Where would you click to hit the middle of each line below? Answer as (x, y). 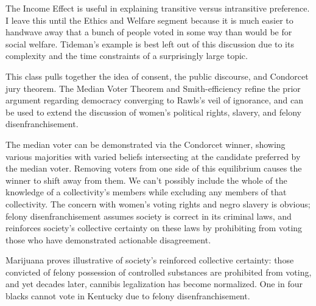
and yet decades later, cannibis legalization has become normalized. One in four (154, 284)
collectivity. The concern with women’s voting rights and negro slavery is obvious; (158, 203)
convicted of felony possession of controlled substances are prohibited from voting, (159, 272)
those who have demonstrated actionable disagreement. (108, 239)
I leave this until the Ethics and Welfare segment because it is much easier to (149, 20)
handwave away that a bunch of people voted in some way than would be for (149, 32)
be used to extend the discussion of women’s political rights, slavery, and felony (153, 112)
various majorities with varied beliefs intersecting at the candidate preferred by (153, 156)
